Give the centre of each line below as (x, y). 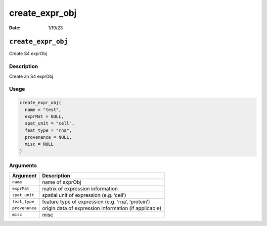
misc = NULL (39, 144)
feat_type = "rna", (48, 130)
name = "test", (43, 110)
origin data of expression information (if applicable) (102, 208)
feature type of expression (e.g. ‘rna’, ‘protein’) (96, 202)
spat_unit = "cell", (50, 123)
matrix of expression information (80, 188)
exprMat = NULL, (44, 116)
